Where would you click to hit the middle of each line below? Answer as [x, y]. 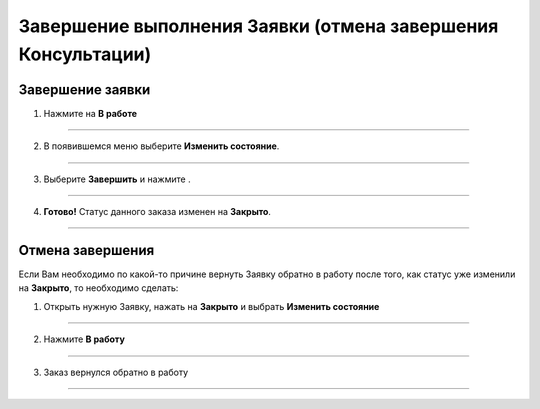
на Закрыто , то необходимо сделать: [98, 288]
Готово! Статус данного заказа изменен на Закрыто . [157, 212]
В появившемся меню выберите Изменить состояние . [161, 146]
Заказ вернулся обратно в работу [116, 372]
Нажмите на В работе [90, 113]
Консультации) [85, 54]
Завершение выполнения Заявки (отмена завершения [258, 26]
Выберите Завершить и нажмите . [117, 179]
